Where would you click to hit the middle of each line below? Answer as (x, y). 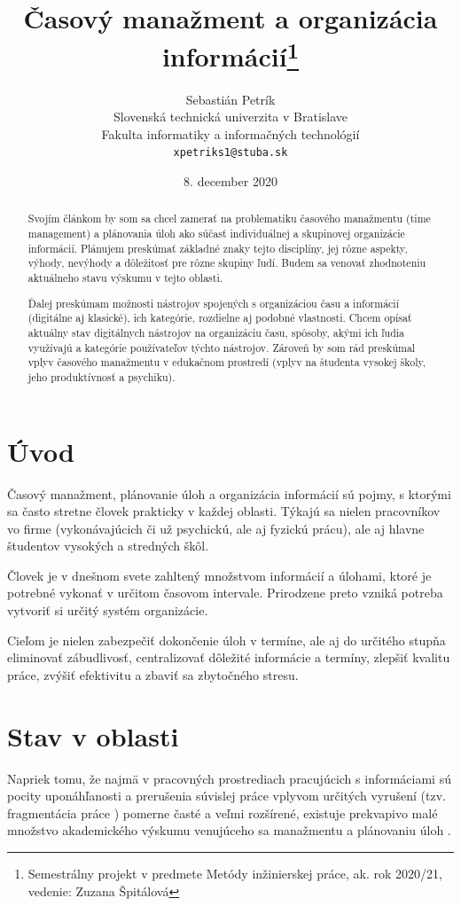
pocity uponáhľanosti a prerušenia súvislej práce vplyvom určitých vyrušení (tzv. (227, 796)
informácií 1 (230, 55)
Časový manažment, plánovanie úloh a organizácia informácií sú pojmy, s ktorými (229, 493)
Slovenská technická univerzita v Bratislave (230, 117)
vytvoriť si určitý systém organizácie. (108, 610)
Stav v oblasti (93, 735)
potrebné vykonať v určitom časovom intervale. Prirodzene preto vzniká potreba (225, 593)
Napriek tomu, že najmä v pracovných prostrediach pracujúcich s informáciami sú (229, 778)
